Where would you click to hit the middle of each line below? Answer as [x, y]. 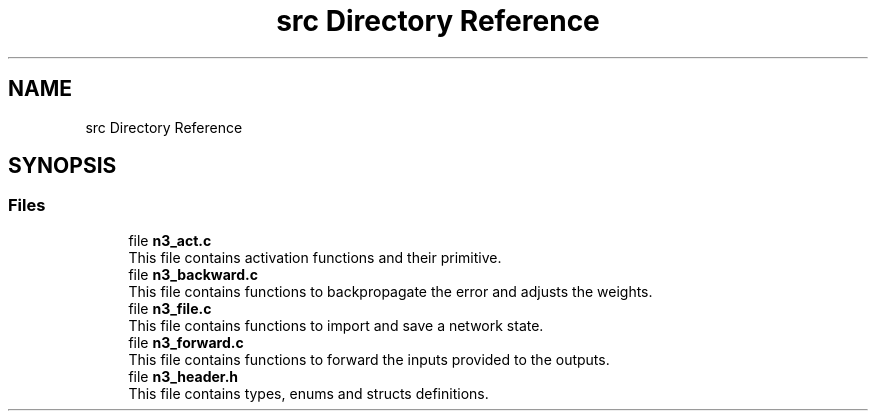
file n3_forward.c [186, 342]
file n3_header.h [183, 376]
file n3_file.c [170, 308]
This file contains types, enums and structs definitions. [308, 393]
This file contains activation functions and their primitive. [315, 257]
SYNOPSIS [62, 166]
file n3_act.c [170, 240]
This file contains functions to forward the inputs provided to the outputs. [369, 359]
